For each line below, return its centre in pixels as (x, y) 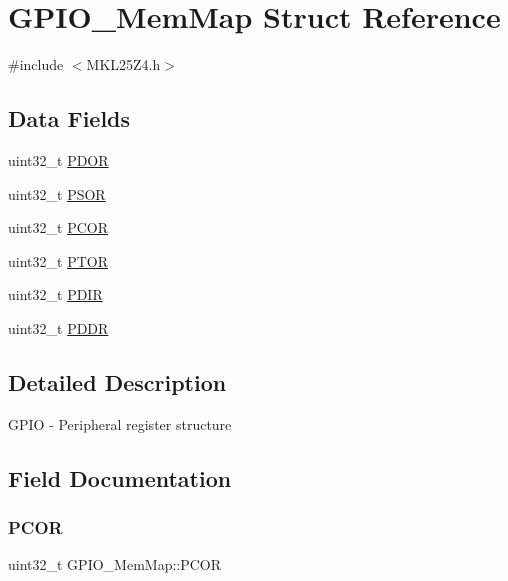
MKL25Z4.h (123, 64)
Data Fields (69, 118)
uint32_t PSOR (57, 193)
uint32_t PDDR (58, 327)
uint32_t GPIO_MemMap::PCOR (115, 564)
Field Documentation (120, 477)
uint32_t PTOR (58, 260)
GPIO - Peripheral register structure (120, 423)
